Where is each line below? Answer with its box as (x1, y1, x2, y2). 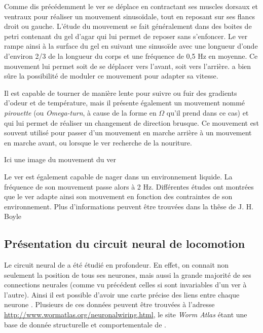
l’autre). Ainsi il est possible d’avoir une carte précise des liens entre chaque (4, 289, 240, 300)
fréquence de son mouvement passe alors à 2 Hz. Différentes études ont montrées (4, 181, 254, 192)
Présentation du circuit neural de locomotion (4, 236, 245, 251)
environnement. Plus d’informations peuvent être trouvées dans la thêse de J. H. (4, 201, 254, 211)
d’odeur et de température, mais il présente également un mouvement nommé (4, 97, 245, 108)
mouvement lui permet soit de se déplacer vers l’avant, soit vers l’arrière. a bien (4, 60, 251, 71)
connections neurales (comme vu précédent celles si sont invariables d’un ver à (4, 279, 247, 290)
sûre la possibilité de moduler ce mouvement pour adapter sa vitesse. (4, 70, 218, 81)
